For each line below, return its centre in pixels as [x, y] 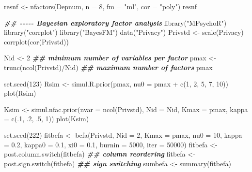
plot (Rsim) [20, 93]
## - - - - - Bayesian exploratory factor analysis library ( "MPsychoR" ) [115, 22]
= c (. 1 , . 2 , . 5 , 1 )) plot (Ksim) [47, 119]
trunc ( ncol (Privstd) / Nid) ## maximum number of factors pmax [108, 67]
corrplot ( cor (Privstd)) [36, 41]
